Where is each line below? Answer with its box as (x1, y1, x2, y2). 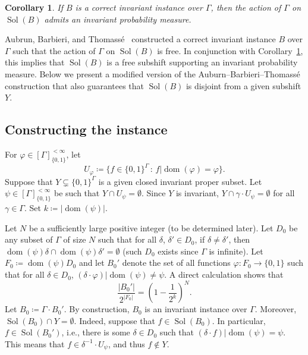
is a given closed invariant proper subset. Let (98, 175, 262, 187)
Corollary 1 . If (5, 1, 63, 13)
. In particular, (212, 314, 266, 326)
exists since (158, 244, 199, 257)
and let (78, 256, 105, 269)
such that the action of (12, 44, 96, 56)
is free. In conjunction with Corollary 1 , (157, 44, 303, 56)
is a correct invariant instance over (75, 1, 203, 13)
